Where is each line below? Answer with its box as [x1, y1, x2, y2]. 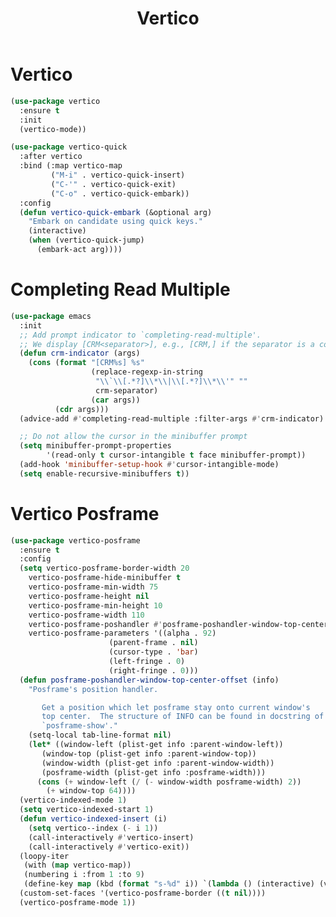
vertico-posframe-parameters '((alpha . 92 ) [28, 628, 217, 639]
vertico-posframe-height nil [28, 591, 150, 601]
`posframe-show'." [41, 721, 118, 731]
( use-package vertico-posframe [10, 535, 141, 546]
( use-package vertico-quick [10, 142, 128, 152]
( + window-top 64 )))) [46, 786, 137, 796]
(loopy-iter [19, 851, 70, 861]
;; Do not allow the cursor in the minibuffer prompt [19, 432, 248, 442]
